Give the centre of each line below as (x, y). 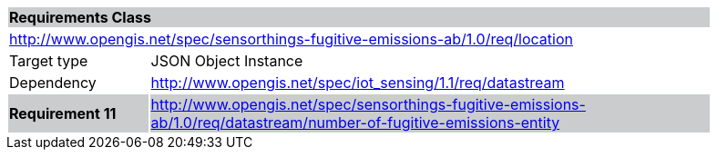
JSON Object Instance (227, 61)
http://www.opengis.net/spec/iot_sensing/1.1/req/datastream (358, 83)
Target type (49, 61)
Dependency (53, 83)
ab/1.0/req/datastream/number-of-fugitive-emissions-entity (355, 123)
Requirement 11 (63, 113)
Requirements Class (80, 17)
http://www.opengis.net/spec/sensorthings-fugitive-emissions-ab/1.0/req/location (291, 39)
